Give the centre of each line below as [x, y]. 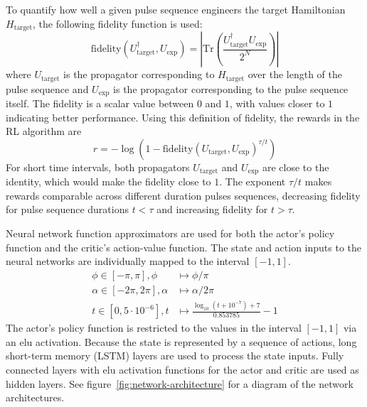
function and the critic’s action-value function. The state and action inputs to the [184, 247]
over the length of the [295, 74]
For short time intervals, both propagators [98, 167]
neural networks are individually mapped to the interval [128, 261]
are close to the [296, 167]
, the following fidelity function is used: [118, 23]
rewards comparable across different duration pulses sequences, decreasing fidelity [183, 195]
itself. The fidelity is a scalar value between [100, 103]
